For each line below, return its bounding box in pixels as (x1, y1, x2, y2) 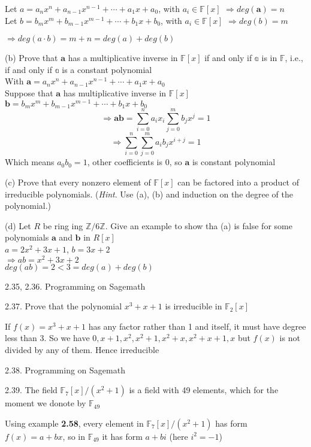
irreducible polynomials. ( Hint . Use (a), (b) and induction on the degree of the (5, 187, 293, 200)
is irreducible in (165, 300, 222, 312)
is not (279, 332, 300, 344)
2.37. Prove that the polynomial (5, 300, 122, 312)
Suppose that (5, 86, 53, 99)
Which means (5, 156, 55, 168)
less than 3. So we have (5, 332, 90, 344)
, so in (62, 430, 85, 442)
